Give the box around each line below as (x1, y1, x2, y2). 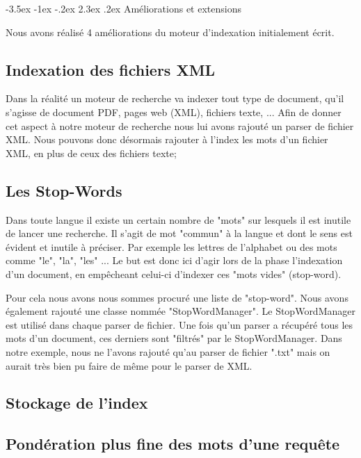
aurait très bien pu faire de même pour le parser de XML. (6, 358, 252, 373)
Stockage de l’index (6, 392, 148, 414)
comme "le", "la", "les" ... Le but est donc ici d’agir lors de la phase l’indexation (6, 253, 343, 268)
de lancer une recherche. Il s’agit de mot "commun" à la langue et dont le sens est (6, 226, 353, 240)
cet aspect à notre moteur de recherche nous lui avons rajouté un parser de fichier (6, 118, 354, 133)
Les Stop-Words (6, 179, 122, 201)
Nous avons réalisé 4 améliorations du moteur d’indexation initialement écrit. (6, 24, 335, 39)
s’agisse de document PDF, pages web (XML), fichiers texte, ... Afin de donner (6, 104, 342, 119)
